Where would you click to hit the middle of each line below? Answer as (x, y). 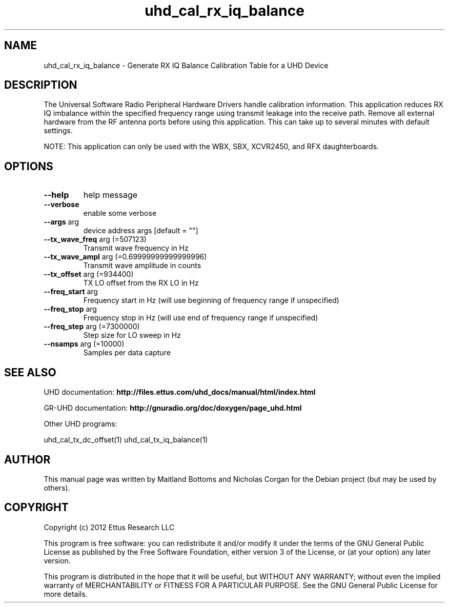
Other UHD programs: (80, 424)
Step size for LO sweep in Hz (132, 335)
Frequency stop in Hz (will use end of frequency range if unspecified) (201, 318)
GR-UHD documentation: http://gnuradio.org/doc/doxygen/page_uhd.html (173, 408)
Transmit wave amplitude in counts (142, 266)
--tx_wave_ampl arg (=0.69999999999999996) (125, 257)
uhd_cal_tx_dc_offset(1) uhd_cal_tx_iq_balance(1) (126, 440)
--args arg (62, 222)
